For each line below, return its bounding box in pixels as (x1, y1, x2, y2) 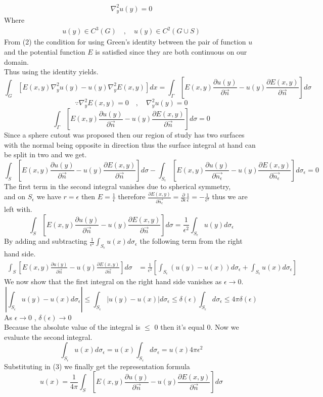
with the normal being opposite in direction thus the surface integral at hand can (4, 139, 256, 150)
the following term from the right (140, 236, 243, 246)
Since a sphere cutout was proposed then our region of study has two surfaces (4, 129, 245, 140)
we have (36, 191, 61, 202)
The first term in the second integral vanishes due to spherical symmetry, (4, 181, 231, 192)
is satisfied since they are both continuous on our (95, 47, 247, 57)
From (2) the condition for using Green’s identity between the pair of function (4, 36, 246, 47)
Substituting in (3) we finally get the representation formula (4, 361, 190, 371)
